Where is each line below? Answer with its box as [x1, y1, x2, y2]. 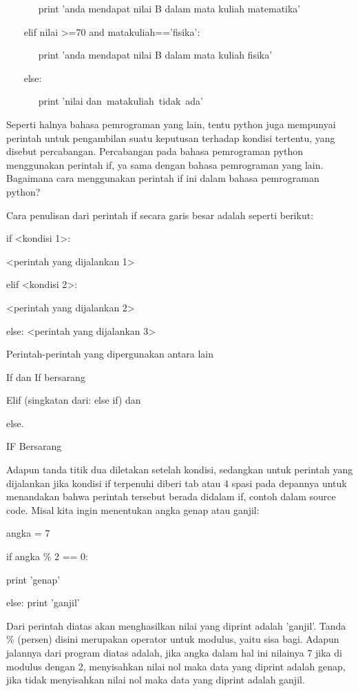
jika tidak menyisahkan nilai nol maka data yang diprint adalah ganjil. [6, 672, 305, 687]
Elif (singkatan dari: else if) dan [6, 393, 141, 407]
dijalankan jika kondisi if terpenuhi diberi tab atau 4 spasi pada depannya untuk [6, 475, 347, 490]
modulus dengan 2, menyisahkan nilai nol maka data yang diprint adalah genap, [6, 659, 346, 673]
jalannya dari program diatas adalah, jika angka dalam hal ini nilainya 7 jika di [6, 646, 342, 659]
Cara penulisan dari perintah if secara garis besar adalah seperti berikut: [6, 207, 314, 222]
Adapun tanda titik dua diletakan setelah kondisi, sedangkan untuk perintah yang [6, 462, 353, 477]
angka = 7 [6, 526, 50, 540]
